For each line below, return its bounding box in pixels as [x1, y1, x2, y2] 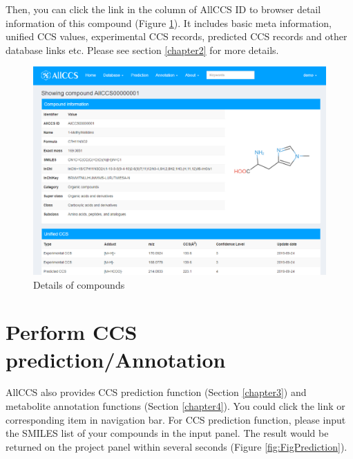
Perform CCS [6, 318, 137, 346]
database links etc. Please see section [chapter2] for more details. [6, 42, 279, 57]
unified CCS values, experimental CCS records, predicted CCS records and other [6, 29, 347, 44]
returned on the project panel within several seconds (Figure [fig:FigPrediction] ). [6, 439, 347, 453]
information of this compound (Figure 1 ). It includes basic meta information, [6, 15, 332, 30]
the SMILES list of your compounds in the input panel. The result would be [6, 426, 329, 440]
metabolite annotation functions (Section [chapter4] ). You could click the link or [6, 399, 345, 413]
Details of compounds [33, 277, 125, 291]
